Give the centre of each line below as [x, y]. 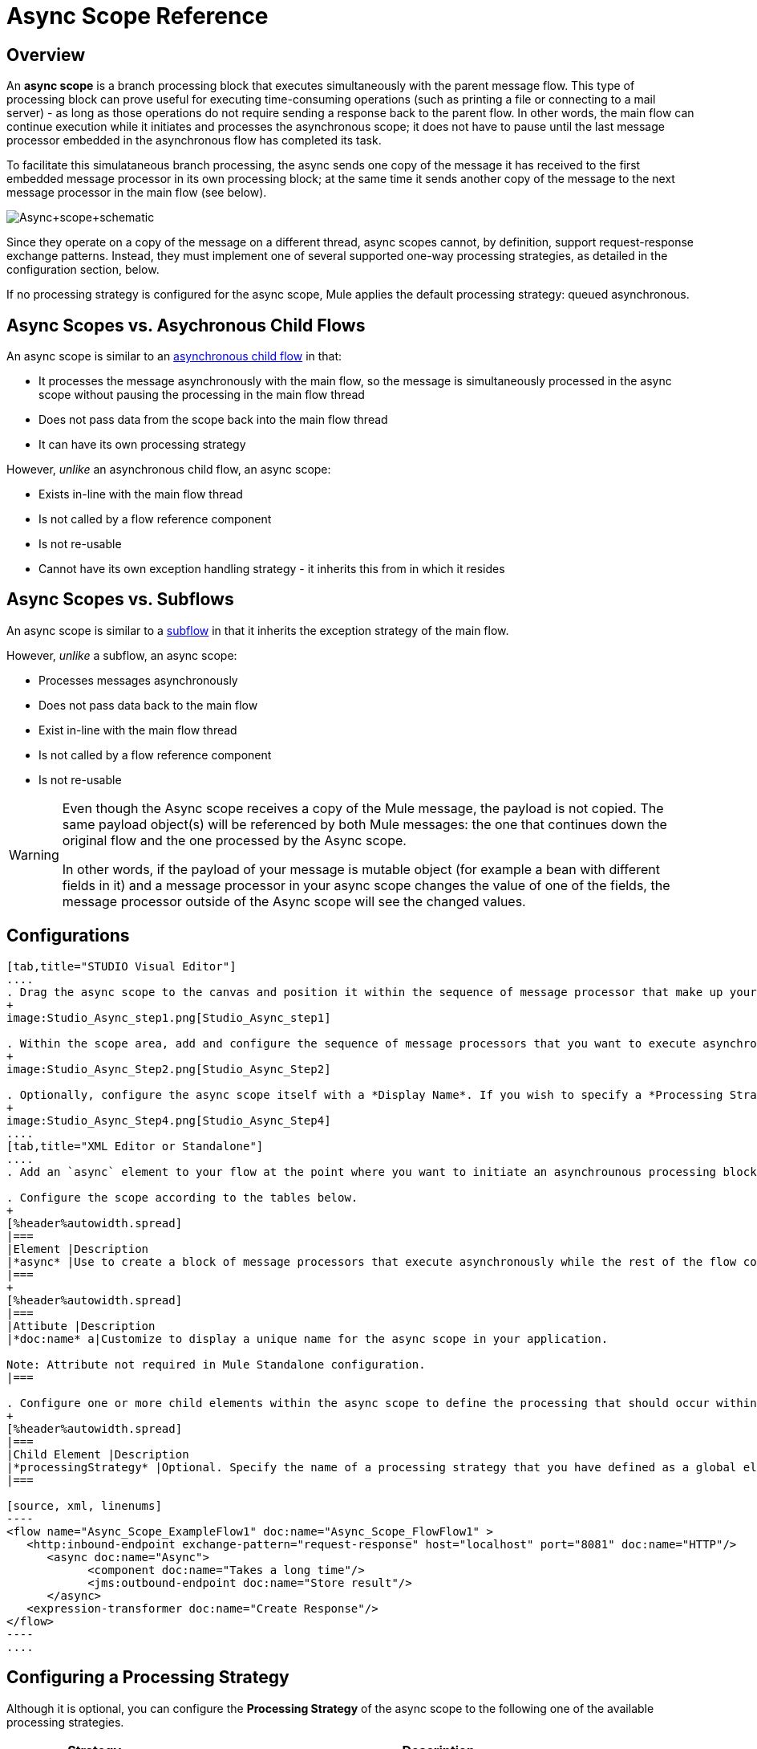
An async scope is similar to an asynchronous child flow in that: [174, 356]
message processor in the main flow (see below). [137, 193]
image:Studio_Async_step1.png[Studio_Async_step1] [169, 1017]
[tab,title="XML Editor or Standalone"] [135, 1146]
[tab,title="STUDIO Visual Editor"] [121, 966]
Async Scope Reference [138, 16]
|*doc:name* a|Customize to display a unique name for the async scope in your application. [308, 1338]
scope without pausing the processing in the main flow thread [202, 395]
